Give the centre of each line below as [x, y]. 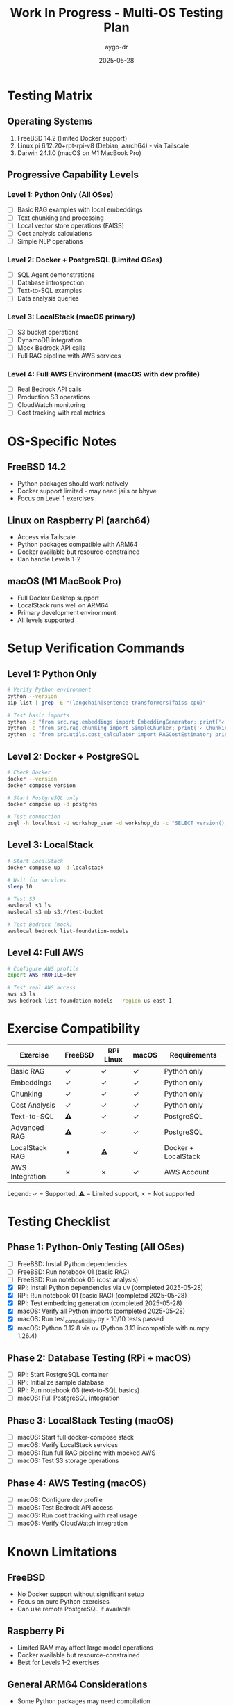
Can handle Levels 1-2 [49, 559]
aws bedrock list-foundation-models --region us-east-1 [89, 1001]
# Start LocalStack [35, 861]
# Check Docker [29, 772]
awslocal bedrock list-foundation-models [68, 931]
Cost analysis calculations [54, 233]
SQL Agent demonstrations [56, 275]
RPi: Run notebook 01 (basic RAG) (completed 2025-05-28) [102, 1296]
